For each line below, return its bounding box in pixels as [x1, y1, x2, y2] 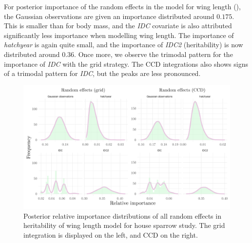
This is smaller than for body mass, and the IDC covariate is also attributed [4, 20, 232, 31]
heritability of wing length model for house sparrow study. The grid [23, 220, 225, 230]
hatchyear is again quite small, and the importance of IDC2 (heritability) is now [4, 39, 243, 50]
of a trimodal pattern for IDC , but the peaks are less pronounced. [4, 68, 201, 78]
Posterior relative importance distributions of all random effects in [23, 210, 221, 221]
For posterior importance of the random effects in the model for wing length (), [4, 1, 241, 11]
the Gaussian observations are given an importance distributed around [4, 11, 214, 21]
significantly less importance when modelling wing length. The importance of [4, 30, 234, 40]
